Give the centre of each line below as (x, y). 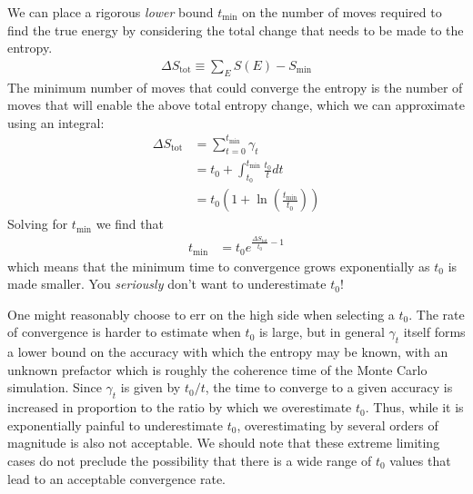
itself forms (434, 332)
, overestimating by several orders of (337, 425)
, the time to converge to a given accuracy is (329, 387)
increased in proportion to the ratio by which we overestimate (180, 407)
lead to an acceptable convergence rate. (116, 478)
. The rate (437, 314)
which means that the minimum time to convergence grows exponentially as (219, 266)
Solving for (38, 224)
